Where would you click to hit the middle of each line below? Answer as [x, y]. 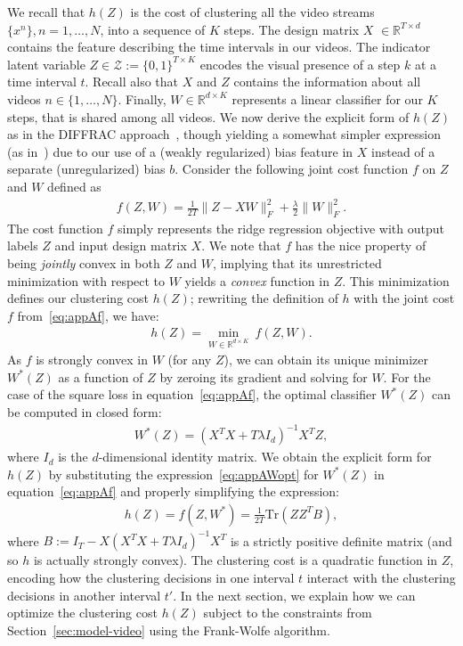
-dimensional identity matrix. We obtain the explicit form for [265, 457]
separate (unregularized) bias [86, 169]
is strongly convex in [92, 360]
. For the [407, 376]
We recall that [46, 12]
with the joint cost [404, 298]
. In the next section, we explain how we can [294, 595]
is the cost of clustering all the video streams [252, 12]
